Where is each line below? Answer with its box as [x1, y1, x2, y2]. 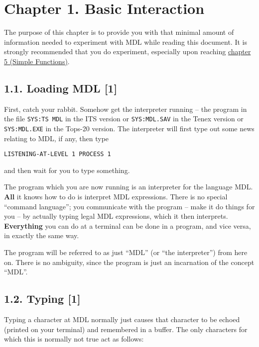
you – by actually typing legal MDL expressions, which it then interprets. [4, 211, 228, 221]
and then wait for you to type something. [4, 165, 130, 175]
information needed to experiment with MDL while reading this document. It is [4, 36, 247, 47]
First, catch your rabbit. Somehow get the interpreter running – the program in [4, 103, 247, 114]
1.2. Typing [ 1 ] [4, 291, 81, 306]
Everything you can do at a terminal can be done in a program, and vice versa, [4, 220, 251, 231]
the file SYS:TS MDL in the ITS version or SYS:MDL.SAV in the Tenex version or [4, 113, 244, 124]
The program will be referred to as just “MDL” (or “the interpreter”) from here [4, 247, 248, 258]
